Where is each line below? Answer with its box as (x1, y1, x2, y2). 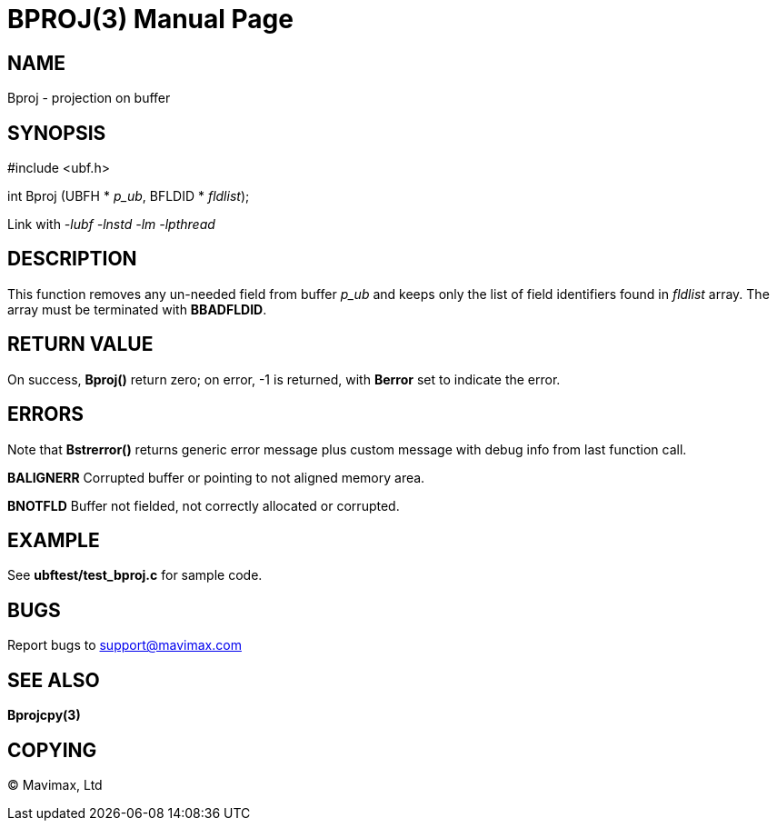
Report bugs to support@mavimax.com (7, 637, 242, 653)
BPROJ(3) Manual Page (7, 4, 294, 35)
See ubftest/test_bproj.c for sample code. (7, 567, 263, 584)
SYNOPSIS (7, 121, 106, 145)
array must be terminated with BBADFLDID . (7, 301, 267, 317)
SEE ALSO (7, 668, 100, 692)
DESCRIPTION (7, 247, 137, 271)
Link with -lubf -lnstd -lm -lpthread (7, 216, 215, 233)
